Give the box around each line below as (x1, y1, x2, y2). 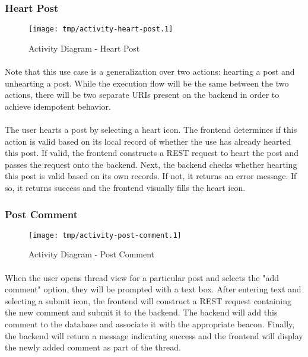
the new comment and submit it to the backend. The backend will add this (5, 306, 278, 318)
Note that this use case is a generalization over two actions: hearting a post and (5, 65, 295, 78)
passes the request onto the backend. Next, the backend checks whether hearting (5, 158, 297, 170)
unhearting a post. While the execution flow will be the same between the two (5, 76, 289, 89)
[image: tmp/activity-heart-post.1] (28, 25, 173, 34)
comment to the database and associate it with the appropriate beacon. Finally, (5, 318, 295, 330)
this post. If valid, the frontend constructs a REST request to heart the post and (5, 146, 299, 159)
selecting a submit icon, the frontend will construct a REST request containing (5, 294, 292, 307)
